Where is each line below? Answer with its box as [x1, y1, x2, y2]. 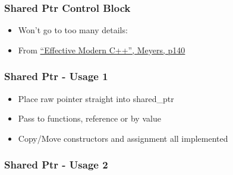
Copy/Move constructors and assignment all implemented [18, 132, 228, 144]
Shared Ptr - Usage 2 [4, 157, 108, 172]
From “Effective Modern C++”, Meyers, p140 [18, 43, 185, 56]
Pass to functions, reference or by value [18, 112, 161, 125]
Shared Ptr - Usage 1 [4, 69, 108, 84]
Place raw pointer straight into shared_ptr [18, 92, 174, 104]
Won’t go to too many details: [18, 24, 128, 36]
